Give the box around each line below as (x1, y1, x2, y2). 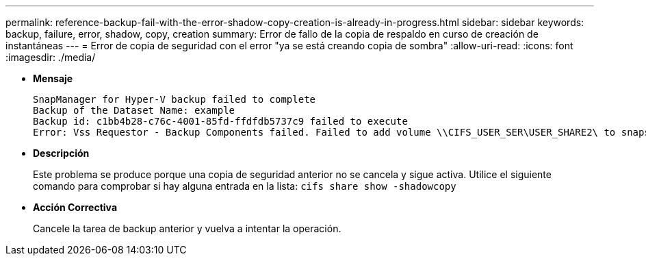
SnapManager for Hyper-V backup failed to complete (33, 94, 316, 105)
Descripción (33, 147, 90, 159)
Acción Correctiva (33, 201, 118, 213)
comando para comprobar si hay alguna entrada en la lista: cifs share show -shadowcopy (33, 180, 456, 192)
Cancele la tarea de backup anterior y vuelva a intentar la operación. (33, 223, 341, 234)
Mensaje (33, 73, 73, 84)
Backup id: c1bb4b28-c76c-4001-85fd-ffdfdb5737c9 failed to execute (33, 116, 408, 127)
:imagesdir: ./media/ (5, 51, 96, 63)
